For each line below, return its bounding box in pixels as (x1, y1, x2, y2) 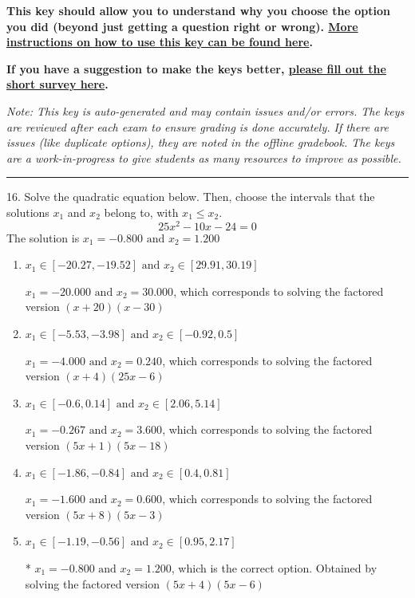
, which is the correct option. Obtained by (171, 559, 377, 576)
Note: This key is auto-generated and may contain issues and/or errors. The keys (6, 102, 405, 119)
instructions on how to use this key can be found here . (6, 33, 313, 50)
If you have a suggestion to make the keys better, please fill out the (6, 60, 386, 77)
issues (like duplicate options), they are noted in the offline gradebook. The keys (6, 134, 395, 151)
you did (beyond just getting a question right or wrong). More (6, 18, 358, 34)
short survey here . (6, 76, 109, 92)
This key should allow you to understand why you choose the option (6, 2, 391, 18)
